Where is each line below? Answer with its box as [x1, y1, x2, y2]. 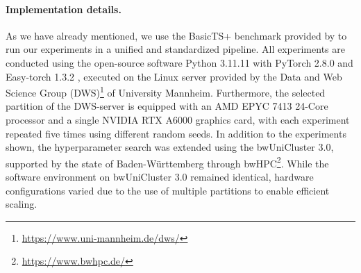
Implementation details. [6, 1, 121, 16]
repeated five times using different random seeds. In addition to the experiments [6, 126, 346, 140]
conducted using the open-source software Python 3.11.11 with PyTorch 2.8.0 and [6, 55, 353, 69]
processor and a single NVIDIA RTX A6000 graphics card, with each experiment [6, 113, 350, 127]
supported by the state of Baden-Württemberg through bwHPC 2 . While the [6, 154, 329, 170]
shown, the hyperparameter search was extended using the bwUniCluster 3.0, [6, 140, 334, 154]
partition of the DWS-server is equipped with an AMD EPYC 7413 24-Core [6, 99, 328, 113]
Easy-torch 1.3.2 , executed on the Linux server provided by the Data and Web [6, 69, 342, 83]
